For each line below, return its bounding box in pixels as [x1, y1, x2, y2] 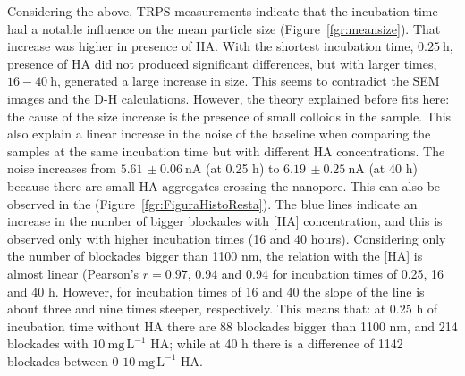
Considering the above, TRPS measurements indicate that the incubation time [7, 2, 438, 20]
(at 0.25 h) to [205, 159, 280, 178]
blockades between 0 [7, 351, 119, 370]
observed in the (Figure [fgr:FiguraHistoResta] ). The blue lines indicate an [7, 194, 418, 213]
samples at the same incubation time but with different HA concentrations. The [7, 141, 445, 160]
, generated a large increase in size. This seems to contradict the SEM [57, 71, 440, 90]
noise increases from [7, 159, 117, 178]
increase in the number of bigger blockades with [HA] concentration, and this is [7, 212, 443, 230]
